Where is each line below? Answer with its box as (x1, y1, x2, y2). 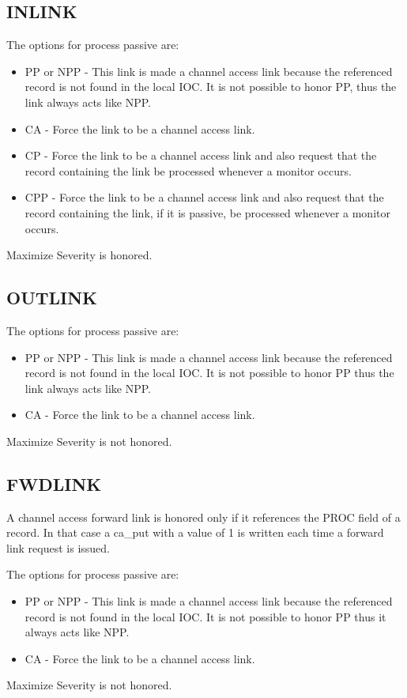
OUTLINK (6, 285, 98, 310)
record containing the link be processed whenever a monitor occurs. (24, 162, 352, 179)
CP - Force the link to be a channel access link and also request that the (24, 147, 377, 164)
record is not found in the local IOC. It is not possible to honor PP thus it (24, 608, 386, 624)
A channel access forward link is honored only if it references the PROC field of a (6, 508, 401, 525)
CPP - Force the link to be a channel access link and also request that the (24, 189, 384, 206)
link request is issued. (6, 539, 111, 556)
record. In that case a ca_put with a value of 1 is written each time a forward (6, 524, 384, 541)
